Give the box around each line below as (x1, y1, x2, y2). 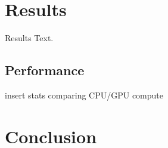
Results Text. (5, 32, 54, 44)
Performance (5, 61, 85, 79)
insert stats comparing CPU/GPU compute (5, 88, 164, 101)
